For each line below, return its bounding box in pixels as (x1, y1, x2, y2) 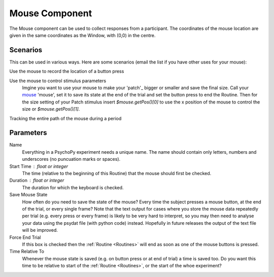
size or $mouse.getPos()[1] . (22, 106, 80, 112)
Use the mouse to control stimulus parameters (9, 78, 107, 84)
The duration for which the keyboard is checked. (22, 184, 124, 190)
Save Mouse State (9, 192, 48, 198)
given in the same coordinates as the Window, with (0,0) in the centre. (9, 32, 156, 38)
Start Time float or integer (9, 163, 68, 169)
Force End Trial (9, 234, 41, 240)
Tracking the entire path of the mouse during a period (9, 115, 122, 121)
